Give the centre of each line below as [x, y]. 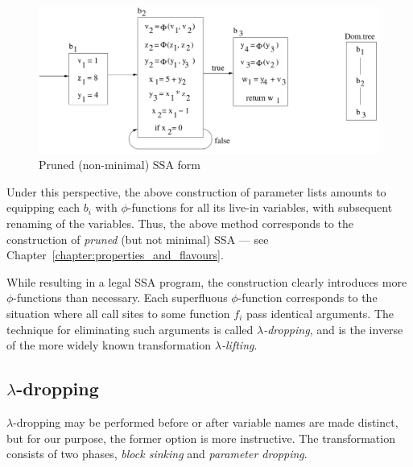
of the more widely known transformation [109, 345]
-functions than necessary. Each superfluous [120, 298]
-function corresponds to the [308, 298]
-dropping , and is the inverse [333, 329]
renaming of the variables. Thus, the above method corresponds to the [180, 223]
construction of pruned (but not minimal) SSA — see [138, 239]
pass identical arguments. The [320, 313]
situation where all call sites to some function [118, 313]
